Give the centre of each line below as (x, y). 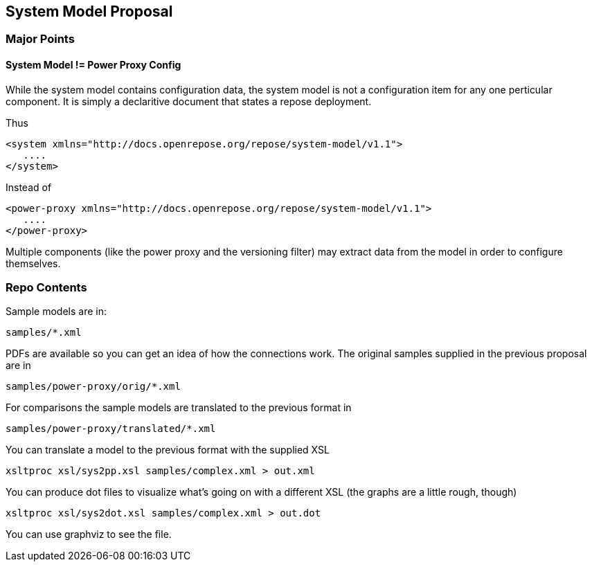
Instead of (29, 187)
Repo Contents (46, 288)
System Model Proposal (89, 11)
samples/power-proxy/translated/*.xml (111, 429)
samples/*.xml (44, 333)
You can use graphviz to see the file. (89, 534)
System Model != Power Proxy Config (93, 65)
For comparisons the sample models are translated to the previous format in (179, 408)
